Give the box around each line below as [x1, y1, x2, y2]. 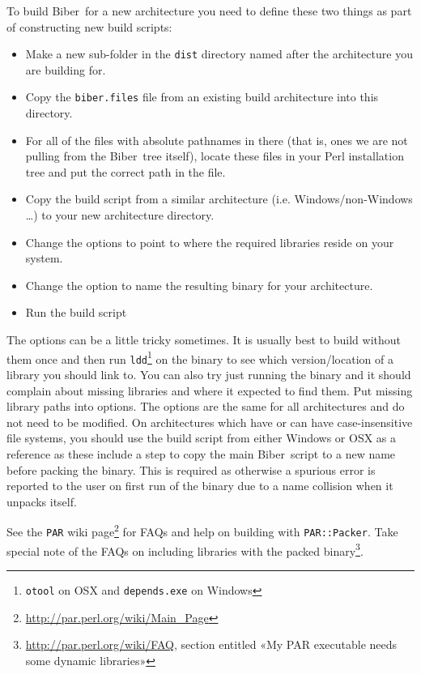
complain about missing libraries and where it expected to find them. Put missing [6, 382, 413, 399]
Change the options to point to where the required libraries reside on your [25, 233, 394, 250]
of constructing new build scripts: [6, 18, 172, 35]
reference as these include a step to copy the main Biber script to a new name [6, 445, 396, 462]
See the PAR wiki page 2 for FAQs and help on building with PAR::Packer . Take [6, 521, 398, 540]
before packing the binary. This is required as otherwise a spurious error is [6, 461, 376, 478]
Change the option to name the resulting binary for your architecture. [25, 276, 373, 293]
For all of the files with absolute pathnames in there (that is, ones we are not [25, 131, 408, 148]
